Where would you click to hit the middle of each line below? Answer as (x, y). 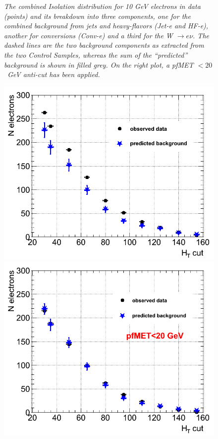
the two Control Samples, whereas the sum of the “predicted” (96, 54)
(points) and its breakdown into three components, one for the (97, 16)
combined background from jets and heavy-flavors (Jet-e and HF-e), (106, 26)
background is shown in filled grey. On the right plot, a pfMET (99, 64)
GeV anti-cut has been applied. (54, 74)
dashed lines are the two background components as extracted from (104, 45)
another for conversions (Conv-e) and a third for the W (88, 35)
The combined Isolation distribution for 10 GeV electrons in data (102, 6)
